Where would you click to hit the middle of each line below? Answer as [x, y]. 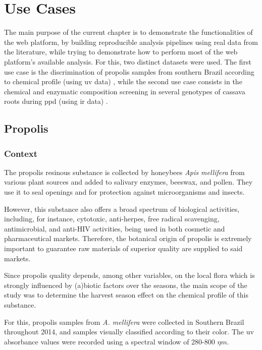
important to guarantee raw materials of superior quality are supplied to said [123, 248]
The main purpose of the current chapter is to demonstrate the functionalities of [128, 32]
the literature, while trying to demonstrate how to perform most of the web [121, 52]
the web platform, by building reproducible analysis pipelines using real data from [131, 42]
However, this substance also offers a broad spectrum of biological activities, [122, 209]
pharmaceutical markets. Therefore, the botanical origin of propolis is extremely [128, 238]
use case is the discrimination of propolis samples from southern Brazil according [129, 71]
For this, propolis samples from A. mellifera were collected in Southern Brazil [124, 322]
